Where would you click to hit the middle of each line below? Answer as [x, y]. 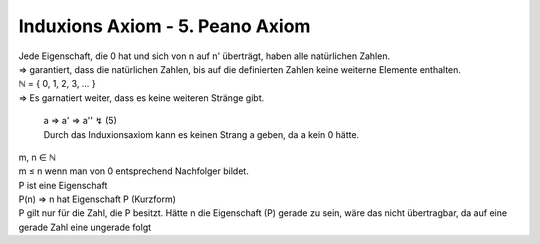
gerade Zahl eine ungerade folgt [85, 227]
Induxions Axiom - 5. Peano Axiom [164, 26]
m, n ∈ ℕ [37, 157]
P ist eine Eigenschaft [63, 185]
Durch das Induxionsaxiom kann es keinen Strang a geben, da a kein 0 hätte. [201, 134]
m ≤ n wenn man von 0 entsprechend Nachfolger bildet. [133, 171]
